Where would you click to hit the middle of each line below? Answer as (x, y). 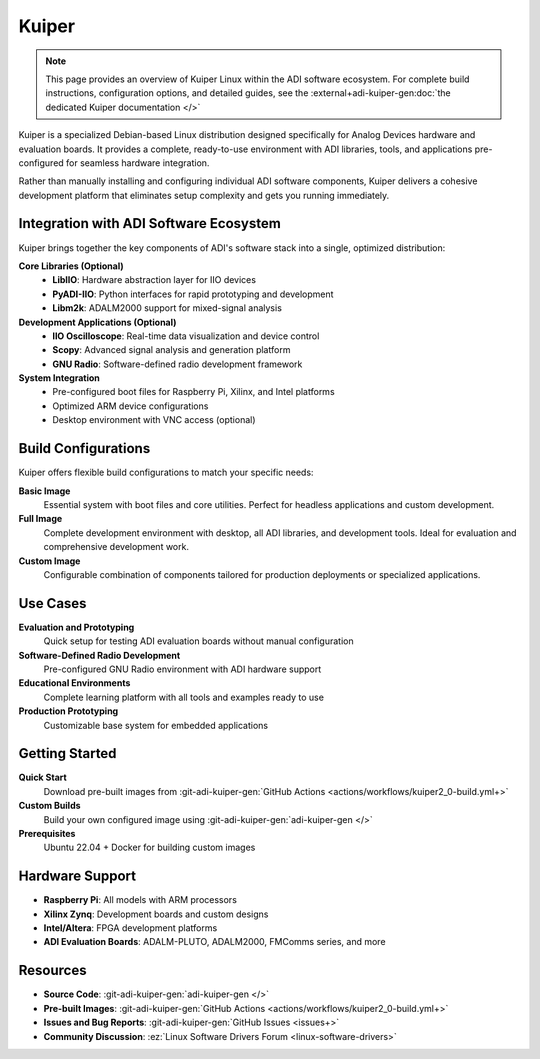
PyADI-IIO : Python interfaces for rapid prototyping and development (193, 294)
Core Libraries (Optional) (71, 266)
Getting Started (67, 753)
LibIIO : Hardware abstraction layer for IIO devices (154, 280)
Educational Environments (74, 683)
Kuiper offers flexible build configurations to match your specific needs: (166, 472)
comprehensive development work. (116, 547)
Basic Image (44, 491)
